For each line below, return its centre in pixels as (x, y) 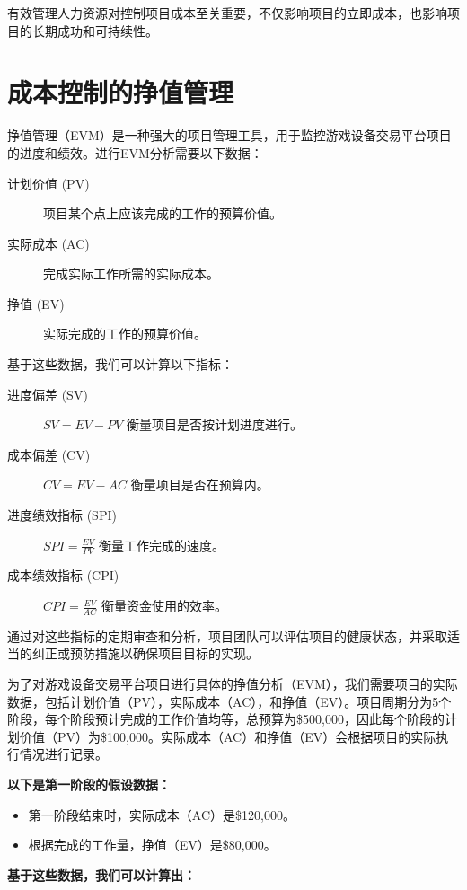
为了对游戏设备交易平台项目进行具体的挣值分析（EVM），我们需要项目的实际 (233, 684)
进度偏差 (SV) (48, 394)
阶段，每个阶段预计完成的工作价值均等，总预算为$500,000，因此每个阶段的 (226, 719)
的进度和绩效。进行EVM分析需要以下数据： (135, 152)
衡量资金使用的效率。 (164, 606)
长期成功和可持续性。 (95, 30)
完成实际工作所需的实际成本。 (131, 273)
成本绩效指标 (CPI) (63, 575)
